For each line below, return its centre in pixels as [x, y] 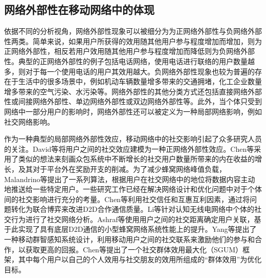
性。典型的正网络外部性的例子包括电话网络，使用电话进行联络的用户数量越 [129, 61]
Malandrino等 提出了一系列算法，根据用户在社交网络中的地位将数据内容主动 [130, 179]
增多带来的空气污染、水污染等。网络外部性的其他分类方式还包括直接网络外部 [133, 91]
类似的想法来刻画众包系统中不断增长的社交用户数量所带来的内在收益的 [136, 159]
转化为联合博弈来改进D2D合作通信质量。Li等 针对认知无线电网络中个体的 [133, 209]
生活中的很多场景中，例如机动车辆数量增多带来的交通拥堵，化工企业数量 [140, 81]
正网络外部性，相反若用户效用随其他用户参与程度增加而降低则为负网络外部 [129, 51]
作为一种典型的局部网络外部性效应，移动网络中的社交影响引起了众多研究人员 [133, 139]
